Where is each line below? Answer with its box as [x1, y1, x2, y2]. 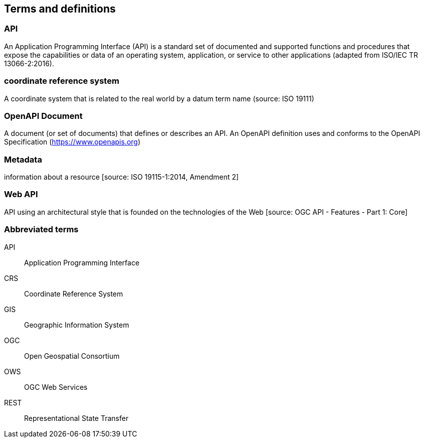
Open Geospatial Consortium [24, 351, 120, 360]
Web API [4, 189, 38, 200]
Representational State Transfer [24, 413, 129, 422]
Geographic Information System [24, 320, 129, 329]
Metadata [4, 154, 42, 165]
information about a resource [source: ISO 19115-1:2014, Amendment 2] [4, 173, 239, 182]
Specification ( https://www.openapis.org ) [4, 137, 141, 146]
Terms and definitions [4, 3, 116, 15]
